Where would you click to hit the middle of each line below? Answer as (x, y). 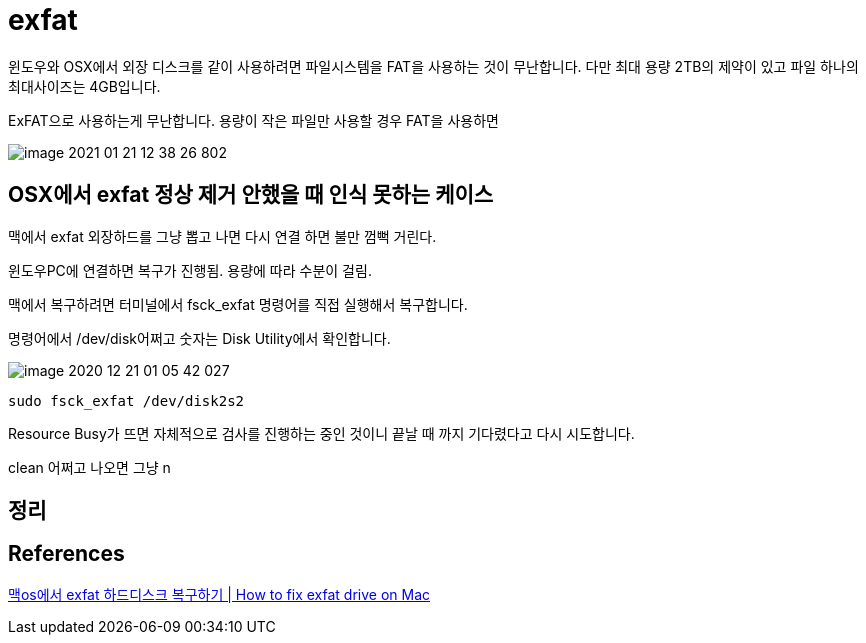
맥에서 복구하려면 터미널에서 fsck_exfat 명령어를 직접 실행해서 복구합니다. (238, 304)
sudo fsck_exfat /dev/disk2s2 (126, 400)
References (66, 554)
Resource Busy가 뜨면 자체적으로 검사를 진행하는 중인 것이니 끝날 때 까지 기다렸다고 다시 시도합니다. (321, 433)
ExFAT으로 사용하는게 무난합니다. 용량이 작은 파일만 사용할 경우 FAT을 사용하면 (253, 120)
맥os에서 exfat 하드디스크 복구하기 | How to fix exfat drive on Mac (219, 594)
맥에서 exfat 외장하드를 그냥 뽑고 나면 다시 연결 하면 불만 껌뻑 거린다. (222, 236)
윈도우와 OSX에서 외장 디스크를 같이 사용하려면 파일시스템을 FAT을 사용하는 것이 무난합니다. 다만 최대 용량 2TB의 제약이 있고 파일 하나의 (433, 66)
